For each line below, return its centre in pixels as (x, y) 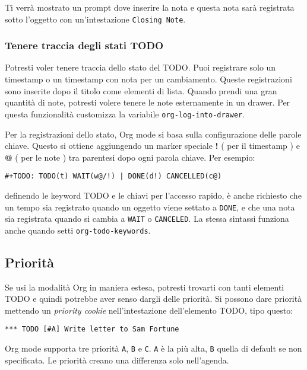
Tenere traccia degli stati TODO (84, 45)
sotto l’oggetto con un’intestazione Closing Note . (95, 19)
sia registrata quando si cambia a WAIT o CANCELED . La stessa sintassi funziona (147, 219)
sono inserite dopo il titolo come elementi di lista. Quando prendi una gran (141, 90)
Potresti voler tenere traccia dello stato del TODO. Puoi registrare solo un (140, 67)
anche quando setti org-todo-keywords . (78, 230)
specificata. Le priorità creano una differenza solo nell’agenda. (117, 360)
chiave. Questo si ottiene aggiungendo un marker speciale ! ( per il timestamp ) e (152, 146)
